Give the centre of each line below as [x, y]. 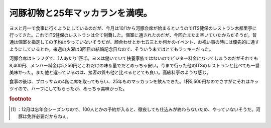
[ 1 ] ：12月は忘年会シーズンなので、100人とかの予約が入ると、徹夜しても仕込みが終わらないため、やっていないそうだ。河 [135, 109]
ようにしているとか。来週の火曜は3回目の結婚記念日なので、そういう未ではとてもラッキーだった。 [111, 49]
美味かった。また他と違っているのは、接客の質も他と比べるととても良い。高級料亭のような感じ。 [110, 72]
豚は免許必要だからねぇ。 [45, 116]
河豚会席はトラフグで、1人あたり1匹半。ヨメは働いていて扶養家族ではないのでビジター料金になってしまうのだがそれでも [134, 58]
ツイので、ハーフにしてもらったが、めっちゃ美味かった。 [68, 88]
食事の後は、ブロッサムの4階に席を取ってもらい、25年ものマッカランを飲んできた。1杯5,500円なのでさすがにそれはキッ [134, 82]
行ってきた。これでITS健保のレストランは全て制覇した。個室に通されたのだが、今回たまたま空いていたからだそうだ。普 [133, 35]
